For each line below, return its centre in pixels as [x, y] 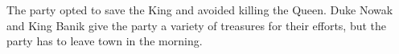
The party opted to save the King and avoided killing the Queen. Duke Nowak [200, 10]
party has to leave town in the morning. [105, 41]
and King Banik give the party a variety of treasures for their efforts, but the [197, 25]
